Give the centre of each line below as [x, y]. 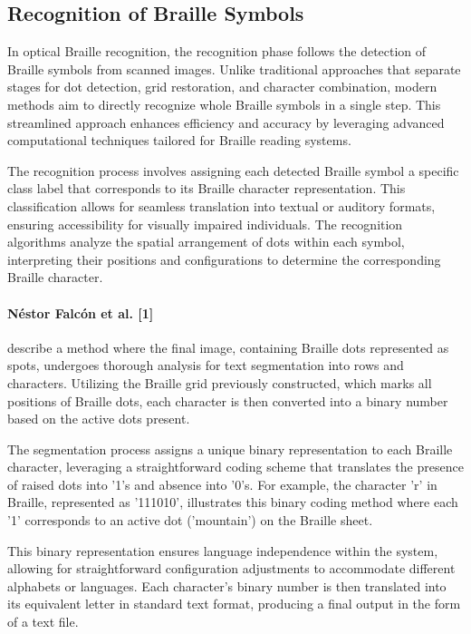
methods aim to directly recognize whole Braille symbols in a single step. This [224, 104]
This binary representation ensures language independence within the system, [223, 550]
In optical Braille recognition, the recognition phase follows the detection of [217, 51]
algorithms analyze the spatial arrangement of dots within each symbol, [206, 242]
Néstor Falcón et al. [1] [81, 312]
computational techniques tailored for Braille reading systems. [179, 140]
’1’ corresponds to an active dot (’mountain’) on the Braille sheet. [190, 520]
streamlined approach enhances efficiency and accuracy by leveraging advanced [226, 122]
